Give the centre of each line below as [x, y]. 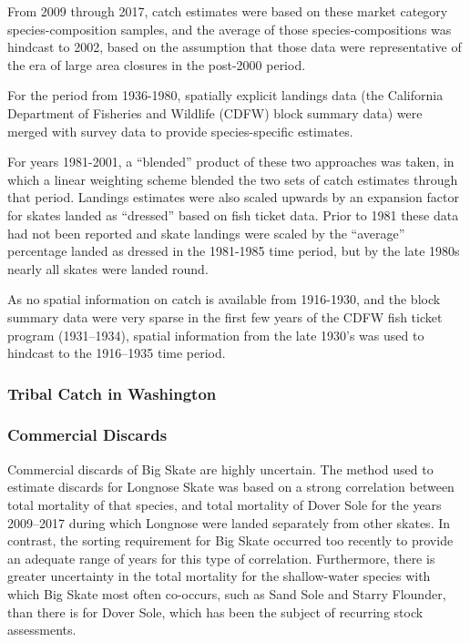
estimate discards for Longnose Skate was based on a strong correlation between [231, 487]
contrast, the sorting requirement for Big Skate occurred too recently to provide [230, 540]
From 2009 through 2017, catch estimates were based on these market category [228, 11]
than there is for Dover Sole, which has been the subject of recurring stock [215, 611]
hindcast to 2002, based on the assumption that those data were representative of [235, 47]
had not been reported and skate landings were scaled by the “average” [206, 233]
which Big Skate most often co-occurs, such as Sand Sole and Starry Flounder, [227, 593]
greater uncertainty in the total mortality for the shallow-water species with [219, 576]
